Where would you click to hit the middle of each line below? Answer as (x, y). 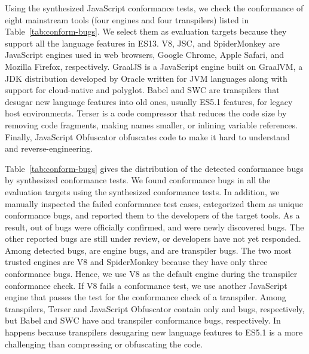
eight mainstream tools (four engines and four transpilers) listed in (127, 19)
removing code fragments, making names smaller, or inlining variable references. (151, 124)
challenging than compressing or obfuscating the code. (104, 344)
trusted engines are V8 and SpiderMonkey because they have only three (136, 262)
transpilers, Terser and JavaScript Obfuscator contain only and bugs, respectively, (155, 308)
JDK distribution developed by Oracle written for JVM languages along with (146, 78)
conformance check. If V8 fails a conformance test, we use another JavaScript (146, 285)
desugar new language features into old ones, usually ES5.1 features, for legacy (149, 101)
